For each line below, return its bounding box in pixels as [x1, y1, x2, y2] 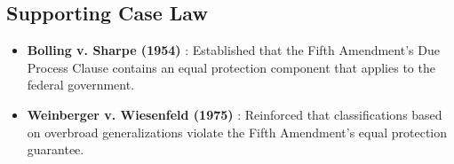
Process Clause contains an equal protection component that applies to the [27, 58, 435, 76]
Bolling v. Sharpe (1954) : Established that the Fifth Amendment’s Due [27, 41, 440, 59]
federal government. [27, 75, 135, 94]
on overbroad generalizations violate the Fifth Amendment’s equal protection [27, 122, 448, 141]
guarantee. [27, 140, 84, 159]
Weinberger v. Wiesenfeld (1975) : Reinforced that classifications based [27, 105, 442, 123]
